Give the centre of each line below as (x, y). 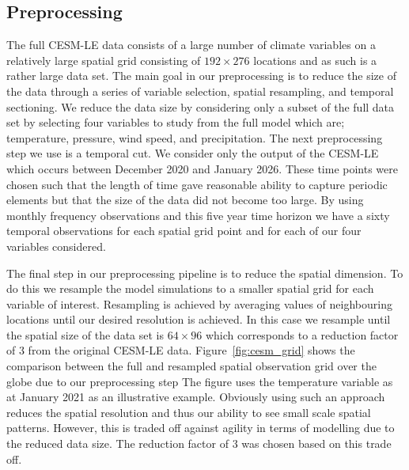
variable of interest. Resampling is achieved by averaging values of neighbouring (199, 303)
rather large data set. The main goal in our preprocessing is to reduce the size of (201, 76)
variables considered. (56, 246)
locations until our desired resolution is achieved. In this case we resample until (199, 319)
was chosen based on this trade (316, 443)
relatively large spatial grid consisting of (104, 60)
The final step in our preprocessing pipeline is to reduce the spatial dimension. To (205, 273)
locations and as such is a (315, 60)
